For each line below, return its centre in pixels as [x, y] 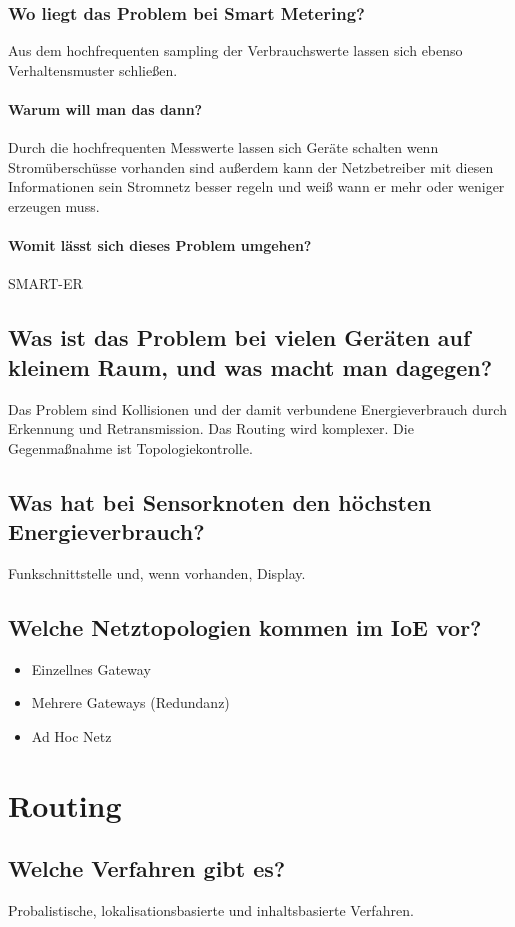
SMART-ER [45, 283]
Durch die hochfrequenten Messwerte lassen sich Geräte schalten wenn [223, 147]
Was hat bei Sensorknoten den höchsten [220, 501]
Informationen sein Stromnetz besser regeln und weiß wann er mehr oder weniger [256, 186]
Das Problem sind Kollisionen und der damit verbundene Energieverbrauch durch [257, 408]
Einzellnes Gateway [91, 668]
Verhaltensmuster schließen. [93, 69]
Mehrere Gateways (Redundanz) [130, 702]
